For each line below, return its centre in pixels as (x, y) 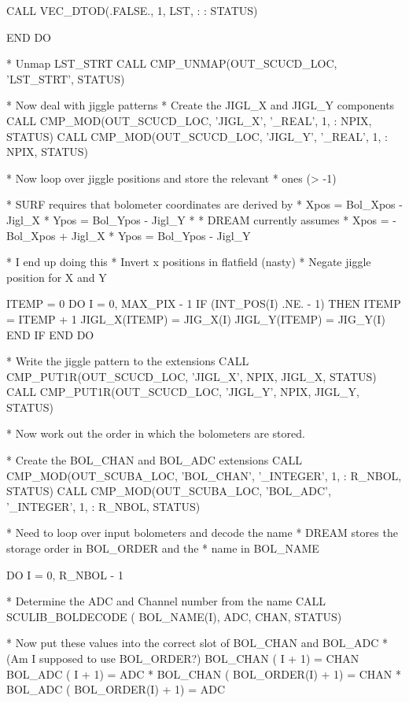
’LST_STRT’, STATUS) (66, 78)
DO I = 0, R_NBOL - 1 (65, 574)
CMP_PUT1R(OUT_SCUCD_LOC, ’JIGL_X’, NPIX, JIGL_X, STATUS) (192, 376)
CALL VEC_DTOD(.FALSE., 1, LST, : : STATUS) (132, 10)
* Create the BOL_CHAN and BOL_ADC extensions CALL (155, 460)
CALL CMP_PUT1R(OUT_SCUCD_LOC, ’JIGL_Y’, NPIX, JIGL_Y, (183, 392)
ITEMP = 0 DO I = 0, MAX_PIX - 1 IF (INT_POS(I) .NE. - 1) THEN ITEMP (204, 303)
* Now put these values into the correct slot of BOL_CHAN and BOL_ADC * (197, 643)
